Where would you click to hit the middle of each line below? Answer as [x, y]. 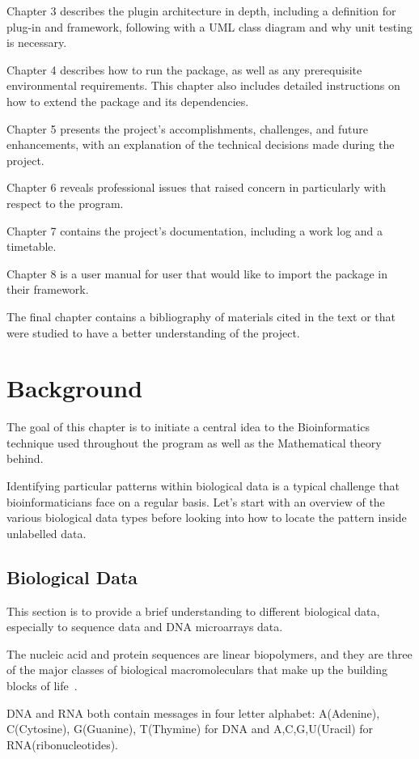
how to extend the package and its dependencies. [128, 101]
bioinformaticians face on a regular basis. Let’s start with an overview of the [196, 501]
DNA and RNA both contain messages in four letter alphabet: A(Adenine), [193, 712]
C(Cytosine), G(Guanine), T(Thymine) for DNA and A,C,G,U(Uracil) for [190, 729]
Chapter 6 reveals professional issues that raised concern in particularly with [197, 187]
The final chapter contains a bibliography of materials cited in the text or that [201, 316]
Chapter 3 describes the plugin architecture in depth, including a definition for [201, 11]
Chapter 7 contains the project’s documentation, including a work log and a [195, 230]
